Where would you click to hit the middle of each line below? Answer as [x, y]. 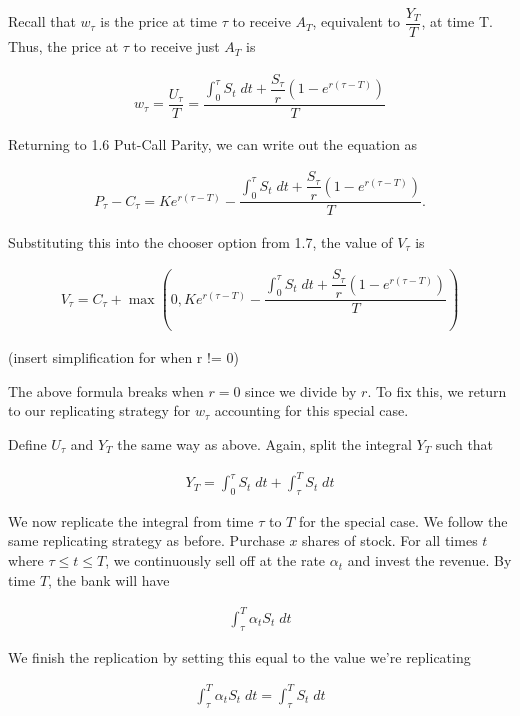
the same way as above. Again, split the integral [264, 443]
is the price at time [159, 21]
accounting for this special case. [311, 410]
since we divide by [301, 390]
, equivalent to [356, 21]
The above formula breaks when [106, 390]
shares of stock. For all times [390, 540]
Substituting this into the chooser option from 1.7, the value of [200, 241]
